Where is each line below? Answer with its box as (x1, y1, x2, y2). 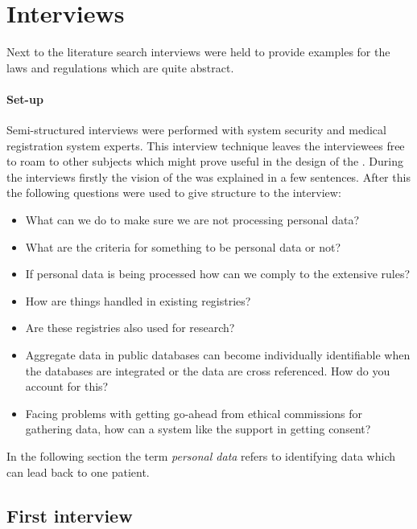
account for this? (25, 378, 109, 395)
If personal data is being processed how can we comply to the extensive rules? (25, 265, 411, 282)
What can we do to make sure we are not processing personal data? (25, 211, 359, 228)
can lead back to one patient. (6, 463, 150, 480)
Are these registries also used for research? (25, 319, 235, 336)
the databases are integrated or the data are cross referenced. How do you (25, 362, 390, 379)
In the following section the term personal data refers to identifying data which (6, 448, 396, 465)
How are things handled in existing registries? (25, 292, 251, 309)
